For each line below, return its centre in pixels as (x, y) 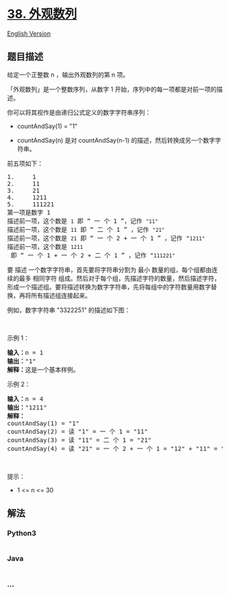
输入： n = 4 (25, 399)
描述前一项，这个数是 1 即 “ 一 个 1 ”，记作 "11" (83, 221)
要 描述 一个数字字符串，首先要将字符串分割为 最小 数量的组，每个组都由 (110, 270)
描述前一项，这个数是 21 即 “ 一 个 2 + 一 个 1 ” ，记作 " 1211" (106, 238)
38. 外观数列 (42, 14)
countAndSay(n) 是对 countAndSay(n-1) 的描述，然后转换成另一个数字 (116, 140)
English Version (29, 33)
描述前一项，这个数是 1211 (45, 247)
